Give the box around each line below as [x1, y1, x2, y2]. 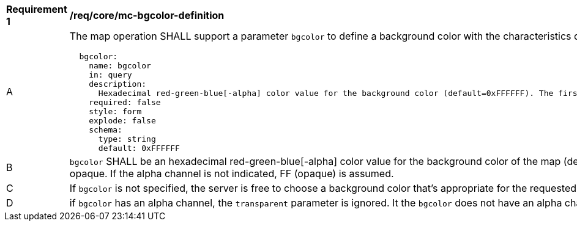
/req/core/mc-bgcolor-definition [69, 9, 225, 21]
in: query [89, 70, 132, 79]
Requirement [6, 3, 67, 15]
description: [89, 79, 147, 89]
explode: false [89, 116, 156, 125]
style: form [89, 107, 142, 116]
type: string [98, 134, 156, 144]
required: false [89, 98, 161, 107]
